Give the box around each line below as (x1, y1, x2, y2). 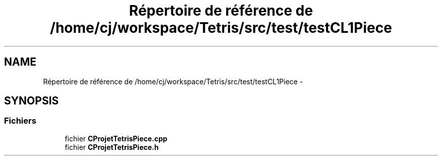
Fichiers (4, 116, 36, 126)
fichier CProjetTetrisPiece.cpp (65, 134, 168, 143)
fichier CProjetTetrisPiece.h (65, 142, 159, 151)
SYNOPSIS (4, 94, 59, 108)
